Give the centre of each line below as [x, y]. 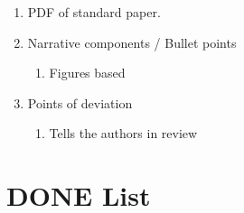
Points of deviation [80, 102]
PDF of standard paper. [94, 12]
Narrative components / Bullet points [132, 42]
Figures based [87, 73]
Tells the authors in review [123, 133]
